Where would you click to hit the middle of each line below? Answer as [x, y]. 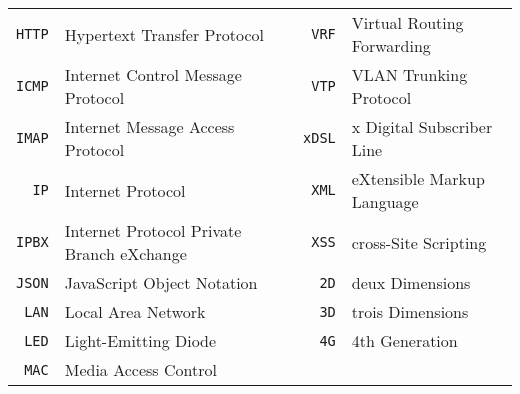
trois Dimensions [410, 311]
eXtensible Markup [418, 178]
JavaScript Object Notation [161, 282]
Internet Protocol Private [153, 230]
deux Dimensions [411, 282]
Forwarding [391, 45]
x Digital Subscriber [422, 126]
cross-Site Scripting [419, 242]
